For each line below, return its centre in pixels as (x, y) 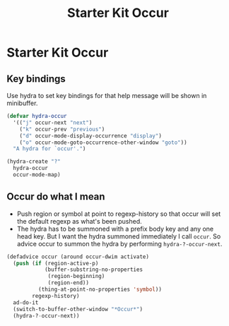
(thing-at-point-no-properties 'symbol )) (100, 290)
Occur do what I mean (56, 197)
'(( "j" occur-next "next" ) (53, 122)
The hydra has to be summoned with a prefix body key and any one (115, 229)
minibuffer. (22, 103)
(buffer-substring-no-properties (93, 270)
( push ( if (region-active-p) (56, 263)
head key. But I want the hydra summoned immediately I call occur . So (119, 236)
